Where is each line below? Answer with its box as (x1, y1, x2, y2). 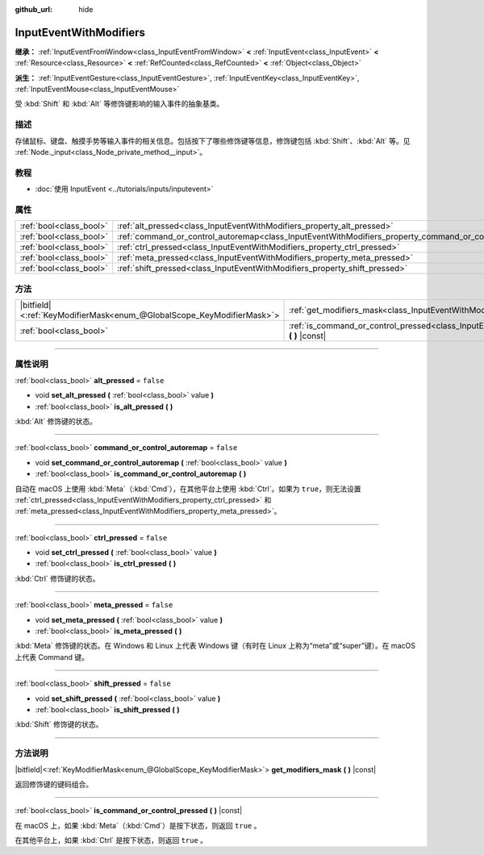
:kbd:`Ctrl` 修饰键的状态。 (15, 573, 100, 583)
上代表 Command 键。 (15, 652, 89, 661)
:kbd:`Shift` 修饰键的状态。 (15, 719, 103, 729)
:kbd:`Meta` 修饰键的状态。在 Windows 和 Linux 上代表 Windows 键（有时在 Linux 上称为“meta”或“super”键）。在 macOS (15, 641, 415, 651)
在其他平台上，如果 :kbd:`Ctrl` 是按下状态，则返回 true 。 (15, 836, 208, 845)
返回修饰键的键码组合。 (15, 779, 93, 789)
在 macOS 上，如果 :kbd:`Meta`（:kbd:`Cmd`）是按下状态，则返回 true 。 (15, 820, 261, 830)
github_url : (15, 5, 52, 14)
